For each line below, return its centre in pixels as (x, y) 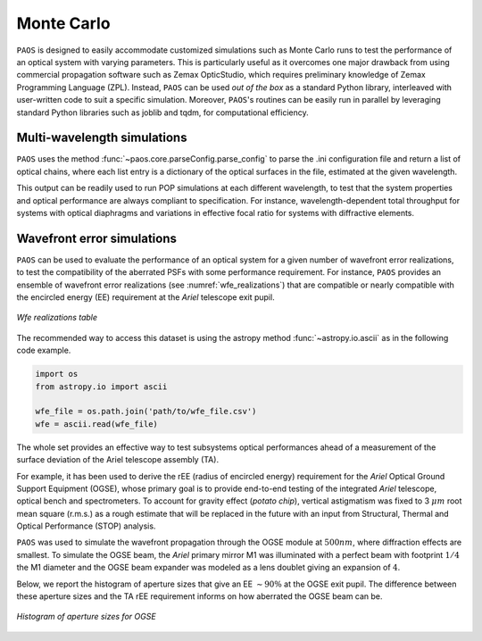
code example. (44, 350)
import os (57, 374)
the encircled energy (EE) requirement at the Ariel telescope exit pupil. (146, 297)
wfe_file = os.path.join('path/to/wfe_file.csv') (146, 412)
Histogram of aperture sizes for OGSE (86, 617)
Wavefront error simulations (97, 238)
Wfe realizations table (57, 318)
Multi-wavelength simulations (102, 138)
